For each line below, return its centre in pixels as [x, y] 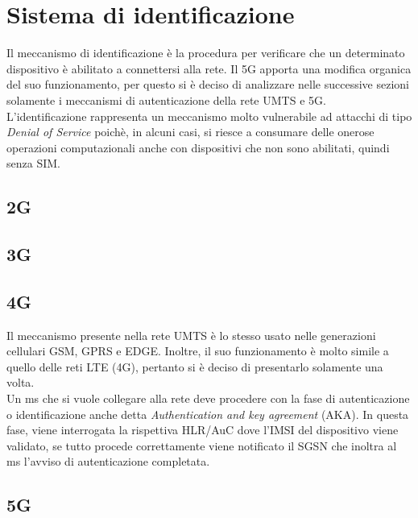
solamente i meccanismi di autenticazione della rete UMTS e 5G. [166, 99]
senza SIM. [33, 163]
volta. [21, 382]
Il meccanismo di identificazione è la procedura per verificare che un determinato [206, 53]
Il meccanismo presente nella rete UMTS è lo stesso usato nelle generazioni [191, 335]
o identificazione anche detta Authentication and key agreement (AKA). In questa [208, 414]
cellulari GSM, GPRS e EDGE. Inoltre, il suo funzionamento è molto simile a [198, 351]
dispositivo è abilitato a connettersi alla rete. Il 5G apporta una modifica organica [209, 68]
